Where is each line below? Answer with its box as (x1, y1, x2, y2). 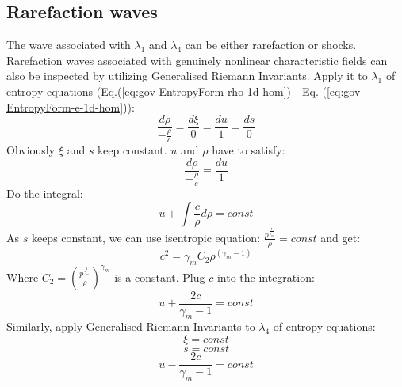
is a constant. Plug (114, 268, 205, 285)
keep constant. (98, 142, 167, 158)
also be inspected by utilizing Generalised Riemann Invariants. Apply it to (6, 67, 368, 84)
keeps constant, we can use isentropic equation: (31, 229, 261, 245)
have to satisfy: (212, 142, 285, 158)
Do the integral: (6, 184, 83, 201)
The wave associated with (6, 36, 131, 53)
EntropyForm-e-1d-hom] (6, 98, 124, 115)
